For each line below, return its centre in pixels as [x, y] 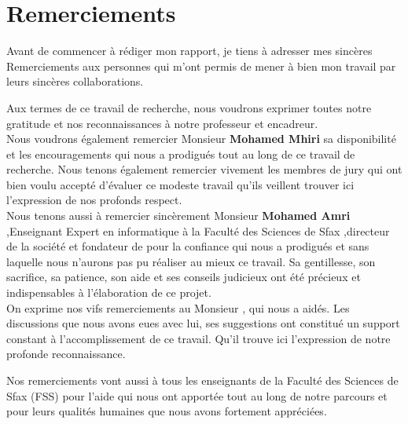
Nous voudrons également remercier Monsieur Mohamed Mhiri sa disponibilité [201, 139]
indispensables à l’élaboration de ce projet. [109, 292]
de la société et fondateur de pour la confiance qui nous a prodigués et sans [188, 246]
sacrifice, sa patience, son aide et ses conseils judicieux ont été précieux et [184, 277]
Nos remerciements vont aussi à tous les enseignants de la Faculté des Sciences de [202, 380]
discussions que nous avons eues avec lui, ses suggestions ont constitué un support [203, 323]
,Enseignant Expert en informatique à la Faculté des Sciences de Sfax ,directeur [198, 230]
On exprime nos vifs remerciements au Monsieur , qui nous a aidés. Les [178, 307]
